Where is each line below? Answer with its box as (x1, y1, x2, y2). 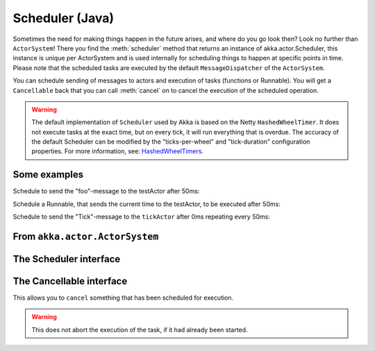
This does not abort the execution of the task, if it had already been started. (31, 325, 248, 334)
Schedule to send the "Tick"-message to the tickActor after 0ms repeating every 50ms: (12, 212, 270, 221)
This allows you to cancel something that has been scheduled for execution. (12, 293, 234, 302)
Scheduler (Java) (12, 10, 115, 26)
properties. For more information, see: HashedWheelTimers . (31, 147, 204, 155)
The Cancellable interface (12, 275, 128, 287)
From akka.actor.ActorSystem (12, 230, 159, 242)
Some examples (12, 169, 84, 180)
